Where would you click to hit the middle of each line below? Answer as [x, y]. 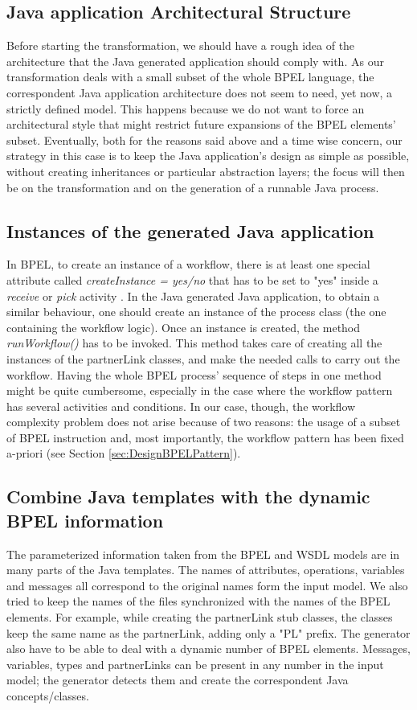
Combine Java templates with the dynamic [188, 497]
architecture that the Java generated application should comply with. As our [195, 61]
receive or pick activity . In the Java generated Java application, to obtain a [193, 295]
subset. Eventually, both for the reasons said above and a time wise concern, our [204, 140]
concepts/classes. [48, 696]
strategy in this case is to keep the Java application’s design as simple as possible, [208, 156]
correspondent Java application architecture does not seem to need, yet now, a [200, 92]
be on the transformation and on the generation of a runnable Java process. [193, 187]
